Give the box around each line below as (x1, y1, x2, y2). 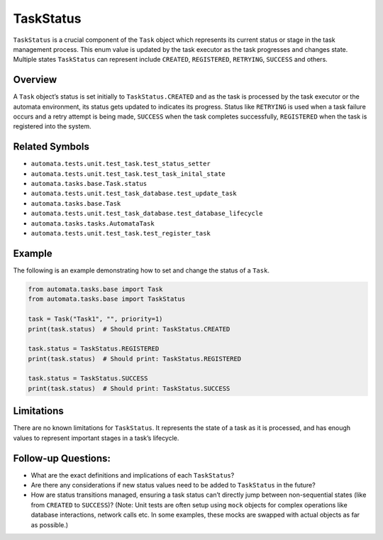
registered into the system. (13, 122, 91, 131)
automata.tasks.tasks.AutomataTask (30, 219, 155, 227)
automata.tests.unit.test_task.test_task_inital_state (30, 170, 226, 177)
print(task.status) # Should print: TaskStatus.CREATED (28, 325, 231, 333)
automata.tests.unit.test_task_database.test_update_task (30, 189, 237, 198)
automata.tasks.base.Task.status (30, 180, 148, 188)
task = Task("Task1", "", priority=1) (28, 315, 163, 323)
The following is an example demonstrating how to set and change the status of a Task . (13, 266, 270, 275)
